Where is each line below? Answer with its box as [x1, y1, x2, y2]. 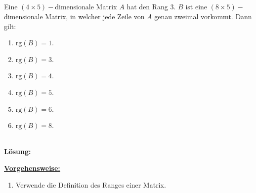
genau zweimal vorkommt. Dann [154, 11, 252, 21]
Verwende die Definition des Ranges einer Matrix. [15, 179, 166, 190]
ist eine [185, 1, 208, 12]
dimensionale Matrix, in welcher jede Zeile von [4, 11, 145, 21]
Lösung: [4, 146, 31, 157]
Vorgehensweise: [4, 162, 60, 173]
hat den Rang [127, 1, 168, 12]
